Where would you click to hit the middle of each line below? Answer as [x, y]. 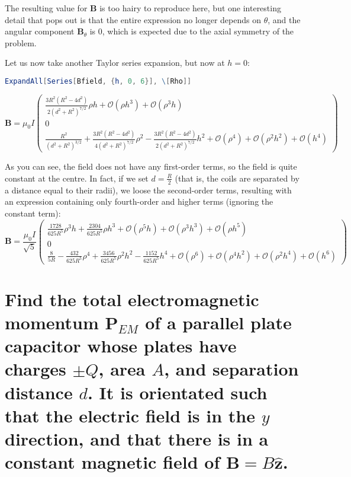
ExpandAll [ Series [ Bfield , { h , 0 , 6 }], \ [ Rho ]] [98, 81]
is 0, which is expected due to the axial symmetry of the [192, 31]
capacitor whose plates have [121, 346]
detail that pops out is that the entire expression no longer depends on [133, 19]
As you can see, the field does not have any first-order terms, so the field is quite [151, 166]
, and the [284, 19]
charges [36, 369]
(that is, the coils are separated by [237, 178]
